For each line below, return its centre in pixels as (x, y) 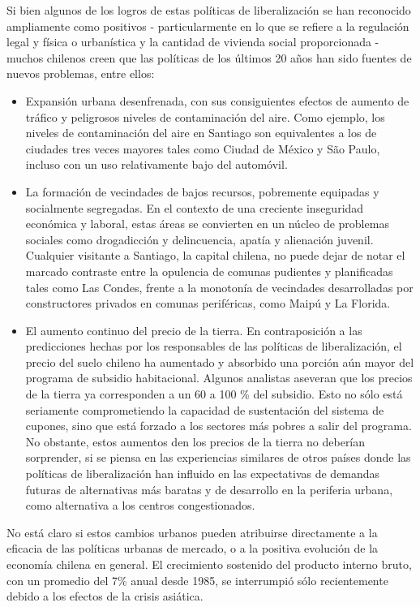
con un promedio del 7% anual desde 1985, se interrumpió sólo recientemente (197, 580)
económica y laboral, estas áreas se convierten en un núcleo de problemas (207, 224)
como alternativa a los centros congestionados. (140, 505)
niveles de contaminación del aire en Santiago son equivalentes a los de (201, 133)
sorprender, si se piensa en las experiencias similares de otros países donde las (218, 457)
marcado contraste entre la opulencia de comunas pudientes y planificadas (209, 271)
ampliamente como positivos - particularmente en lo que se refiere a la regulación (208, 26)
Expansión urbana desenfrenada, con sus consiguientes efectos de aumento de (217, 100)
